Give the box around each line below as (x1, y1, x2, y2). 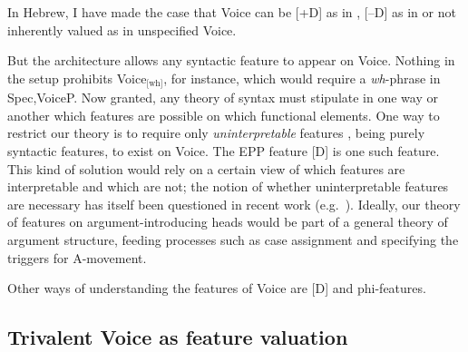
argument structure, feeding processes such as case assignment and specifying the (7, 230, 459, 249)
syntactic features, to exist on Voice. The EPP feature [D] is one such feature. (7, 142, 440, 161)
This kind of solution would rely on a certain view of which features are (7, 159, 405, 178)
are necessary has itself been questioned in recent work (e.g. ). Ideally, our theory (7, 194, 461, 213)
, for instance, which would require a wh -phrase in (163, 68, 441, 87)
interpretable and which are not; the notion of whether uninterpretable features (7, 177, 449, 196)
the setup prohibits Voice (7, 68, 147, 87)
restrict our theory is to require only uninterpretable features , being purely (7, 123, 425, 142)
